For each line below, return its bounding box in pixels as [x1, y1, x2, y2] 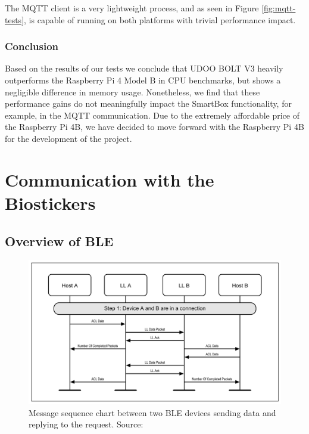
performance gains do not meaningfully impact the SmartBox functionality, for [5, 97, 292, 110]
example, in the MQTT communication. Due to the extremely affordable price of [5, 108, 299, 121]
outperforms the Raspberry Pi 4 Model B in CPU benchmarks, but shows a [5, 74, 281, 86]
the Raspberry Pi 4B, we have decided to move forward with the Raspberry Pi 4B [5, 120, 304, 133]
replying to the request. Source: [29, 418, 143, 430]
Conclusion [5, 39, 58, 54]
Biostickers [5, 190, 96, 215]
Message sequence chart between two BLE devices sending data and [29, 406, 276, 418]
